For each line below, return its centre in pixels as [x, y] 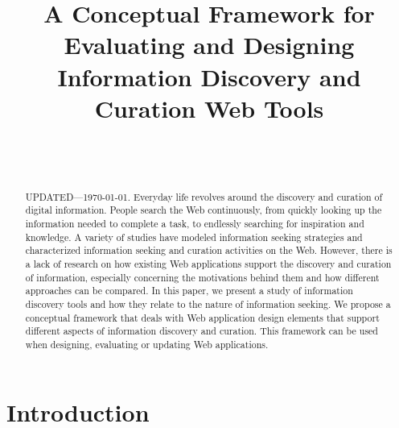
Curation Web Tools [209, 108]
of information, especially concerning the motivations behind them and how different [202, 277]
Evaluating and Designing [209, 45]
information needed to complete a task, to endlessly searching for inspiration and [195, 223]
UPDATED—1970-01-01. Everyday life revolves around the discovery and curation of [204, 196]
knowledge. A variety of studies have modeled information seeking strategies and [194, 237]
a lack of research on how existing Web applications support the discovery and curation [208, 263]
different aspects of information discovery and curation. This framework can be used [202, 331]
